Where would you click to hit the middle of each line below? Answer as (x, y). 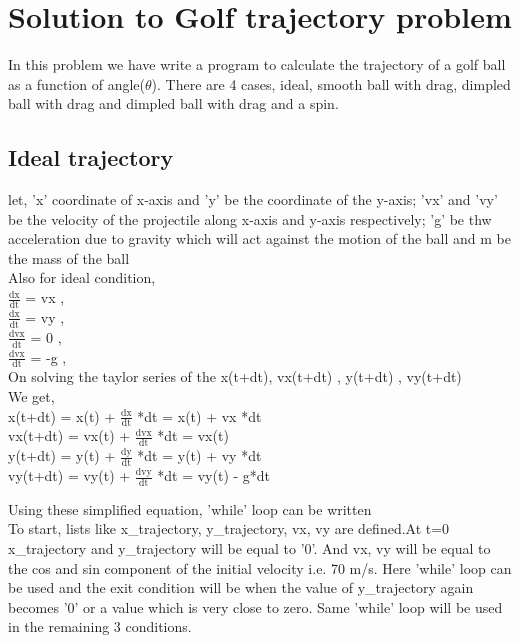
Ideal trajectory (91, 157)
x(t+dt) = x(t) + (62, 415)
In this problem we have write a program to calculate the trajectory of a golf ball (257, 64)
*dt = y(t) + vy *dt (199, 455)
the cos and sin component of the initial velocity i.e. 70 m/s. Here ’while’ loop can (260, 567)
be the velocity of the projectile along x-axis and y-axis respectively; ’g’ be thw (250, 218)
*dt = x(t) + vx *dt (199, 415)
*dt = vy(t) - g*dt (214, 475)
